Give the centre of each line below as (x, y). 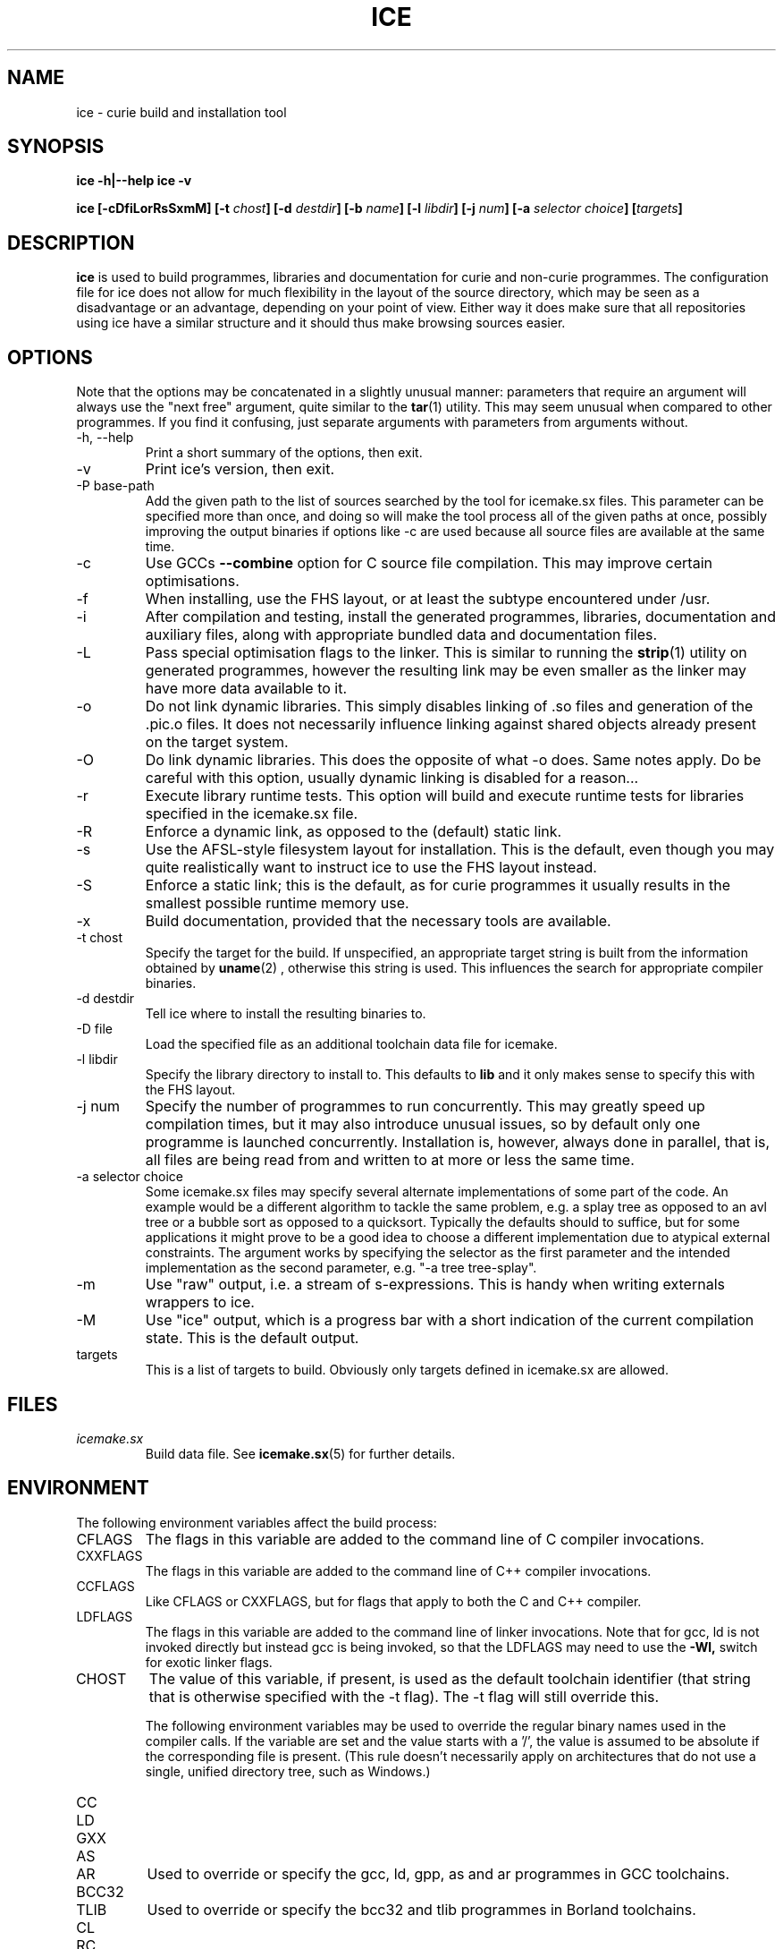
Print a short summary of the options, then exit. (284, 453)
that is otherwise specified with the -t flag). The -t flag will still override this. (404, 1696)
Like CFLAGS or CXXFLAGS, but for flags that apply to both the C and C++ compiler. (393, 1601)
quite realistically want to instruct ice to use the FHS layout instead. (371, 868)
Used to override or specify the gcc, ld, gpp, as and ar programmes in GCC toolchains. (438, 1873)
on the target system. (217, 742)
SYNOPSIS (56, 147)
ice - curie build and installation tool (181, 112)
